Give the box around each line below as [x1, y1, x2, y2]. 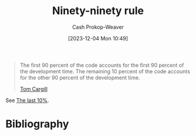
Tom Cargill [19, 85, 48, 92]
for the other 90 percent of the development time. [19, 74, 140, 81]
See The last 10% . [5, 97, 49, 104]
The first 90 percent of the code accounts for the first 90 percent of [19, 62, 184, 69]
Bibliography [5, 117, 69, 131]
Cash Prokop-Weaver [72, 23, 124, 30]
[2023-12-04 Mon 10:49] [67, 35, 129, 42]
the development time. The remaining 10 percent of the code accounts [19, 67, 190, 74]
